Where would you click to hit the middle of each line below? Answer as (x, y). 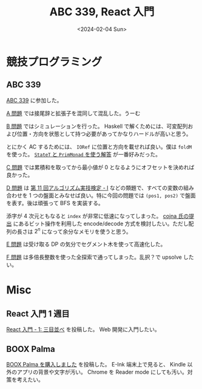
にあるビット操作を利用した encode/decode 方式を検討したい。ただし (101, 223)
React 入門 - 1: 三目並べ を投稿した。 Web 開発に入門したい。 (83, 329)
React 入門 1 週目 (38, 314)
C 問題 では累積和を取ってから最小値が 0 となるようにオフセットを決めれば (100, 167)
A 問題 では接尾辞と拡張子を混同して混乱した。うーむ (73, 113)
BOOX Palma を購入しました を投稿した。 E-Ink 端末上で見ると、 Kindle (96, 365)
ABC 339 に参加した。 (34, 100)
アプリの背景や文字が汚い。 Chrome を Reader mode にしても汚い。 (102, 372)
